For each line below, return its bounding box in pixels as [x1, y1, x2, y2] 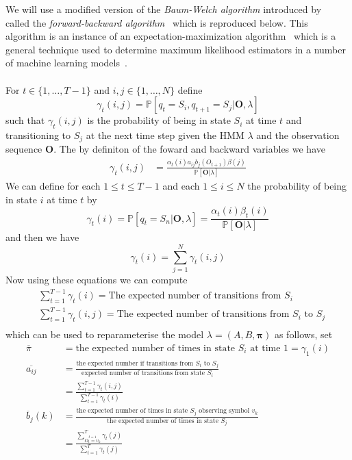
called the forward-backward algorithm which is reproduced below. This [5, 15, 308, 29]
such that [5, 113, 45, 127]
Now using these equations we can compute [5, 272, 188, 286]
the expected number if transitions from [76, 359, 194, 367]
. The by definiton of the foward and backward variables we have [53, 142, 325, 156]
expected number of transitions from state [81, 369, 205, 376]
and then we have [5, 230, 79, 244]
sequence [5, 142, 42, 156]
